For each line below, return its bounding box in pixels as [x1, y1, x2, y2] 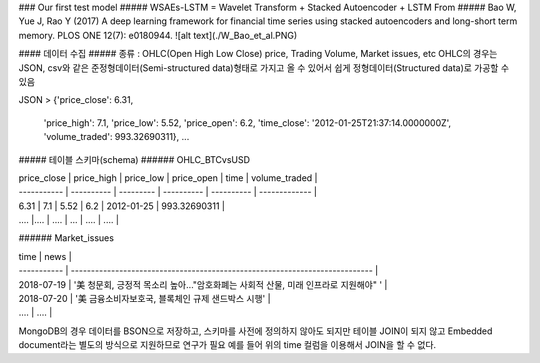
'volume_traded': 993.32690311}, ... [43, 131, 190, 143]
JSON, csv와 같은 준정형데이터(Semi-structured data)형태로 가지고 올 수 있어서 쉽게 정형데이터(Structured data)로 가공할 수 [18, 61, 510, 74]
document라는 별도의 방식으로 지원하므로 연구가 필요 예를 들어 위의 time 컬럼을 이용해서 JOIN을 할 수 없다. [18, 339, 437, 351]
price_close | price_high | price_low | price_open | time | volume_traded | [18, 171, 318, 184]
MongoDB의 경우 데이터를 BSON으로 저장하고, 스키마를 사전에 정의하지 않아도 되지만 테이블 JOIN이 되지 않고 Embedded [18, 325, 493, 337]
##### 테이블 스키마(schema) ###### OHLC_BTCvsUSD [18, 153, 250, 165]
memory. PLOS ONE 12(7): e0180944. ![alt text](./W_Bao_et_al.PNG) [18, 29, 298, 41]
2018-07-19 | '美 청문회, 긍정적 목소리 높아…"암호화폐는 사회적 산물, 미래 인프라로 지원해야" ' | [18, 278, 388, 290]
